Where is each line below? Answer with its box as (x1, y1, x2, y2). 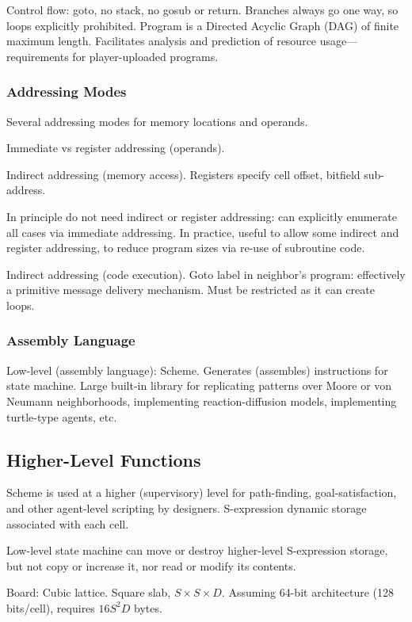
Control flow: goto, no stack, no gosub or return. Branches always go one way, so (6, 2, 399, 17)
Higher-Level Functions (6, 447, 201, 471)
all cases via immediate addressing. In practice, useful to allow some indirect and (6, 223, 399, 240)
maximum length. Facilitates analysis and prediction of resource (6, 32, 317, 49)
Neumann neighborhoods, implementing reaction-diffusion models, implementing (6, 392, 397, 409)
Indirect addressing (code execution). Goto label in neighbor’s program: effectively (6, 265, 406, 282)
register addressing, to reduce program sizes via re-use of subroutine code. (6, 239, 365, 256)
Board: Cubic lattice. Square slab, (6, 584, 171, 601)
